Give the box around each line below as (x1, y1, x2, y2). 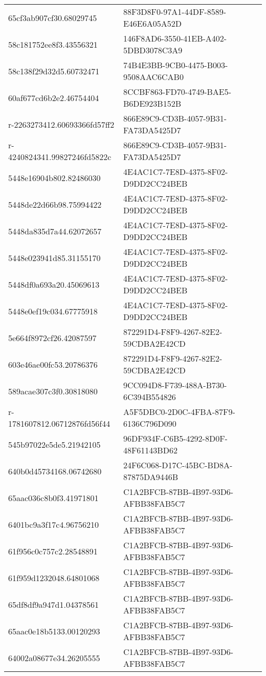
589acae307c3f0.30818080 (8, 385, 98, 397)
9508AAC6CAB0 (123, 71, 184, 83)
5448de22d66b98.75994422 (8, 198, 102, 210)
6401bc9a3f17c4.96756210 (8, 518, 99, 530)
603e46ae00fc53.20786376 (8, 358, 98, 370)
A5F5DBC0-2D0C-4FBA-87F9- (123, 406, 235, 417)
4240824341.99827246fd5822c (8, 151, 112, 163)
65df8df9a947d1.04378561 (8, 598, 99, 610)
